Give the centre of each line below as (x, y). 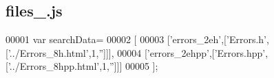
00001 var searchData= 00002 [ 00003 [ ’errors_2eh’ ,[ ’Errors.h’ (136, 39)
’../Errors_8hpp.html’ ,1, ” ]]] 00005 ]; (83, 66)
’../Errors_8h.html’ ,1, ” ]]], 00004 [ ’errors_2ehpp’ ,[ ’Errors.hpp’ (137, 52)
